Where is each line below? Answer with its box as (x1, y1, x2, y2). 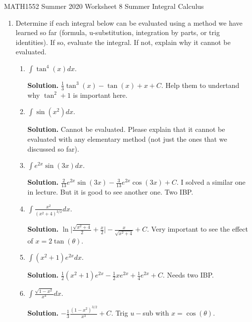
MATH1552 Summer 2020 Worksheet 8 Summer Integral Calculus (4, 1, 204, 11)
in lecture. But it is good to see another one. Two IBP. (27, 187, 194, 197)
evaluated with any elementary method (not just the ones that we (27, 133, 227, 144)
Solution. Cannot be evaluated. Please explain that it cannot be (27, 124, 225, 134)
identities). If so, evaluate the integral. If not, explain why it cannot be (15, 37, 231, 47)
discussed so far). (27, 143, 79, 154)
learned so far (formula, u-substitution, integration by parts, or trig (15, 27, 220, 38)
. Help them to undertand (161, 80, 240, 90)
